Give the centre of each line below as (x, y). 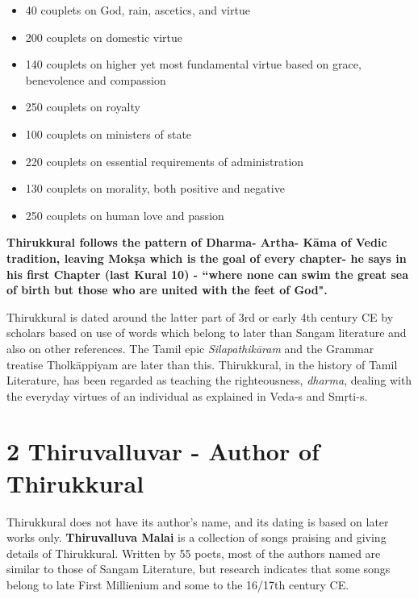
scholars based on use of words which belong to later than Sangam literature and (207, 333)
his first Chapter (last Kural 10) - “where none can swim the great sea (208, 274)
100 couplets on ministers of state (109, 133)
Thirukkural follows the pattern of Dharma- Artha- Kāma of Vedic (197, 242)
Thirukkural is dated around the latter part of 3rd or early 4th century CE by (200, 316)
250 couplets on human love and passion (125, 215)
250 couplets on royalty (83, 107)
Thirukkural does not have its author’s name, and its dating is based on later (198, 521)
